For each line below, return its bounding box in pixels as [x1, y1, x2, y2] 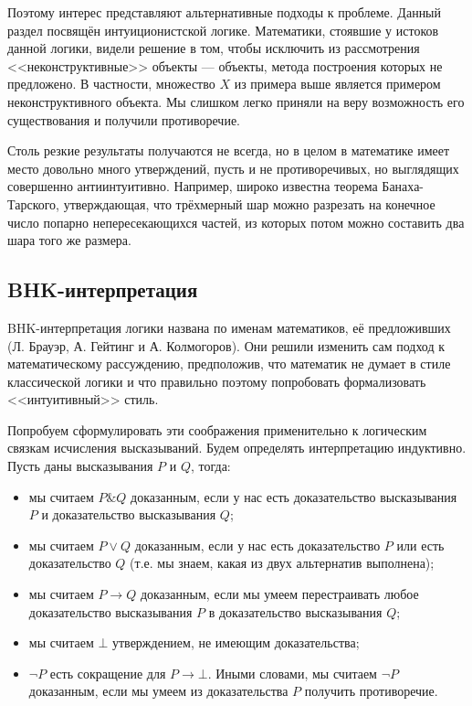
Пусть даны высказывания [7, 456, 153, 476]
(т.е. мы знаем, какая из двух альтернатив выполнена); [130, 553, 435, 572]
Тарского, [7, 194, 60, 213]
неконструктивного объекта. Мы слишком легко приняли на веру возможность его [7, 91, 465, 111]
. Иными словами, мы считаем [207, 663, 377, 682]
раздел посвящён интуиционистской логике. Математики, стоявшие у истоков [7, 20, 439, 39]
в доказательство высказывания [208, 602, 383, 621]
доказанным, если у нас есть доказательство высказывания [131, 487, 457, 506]
